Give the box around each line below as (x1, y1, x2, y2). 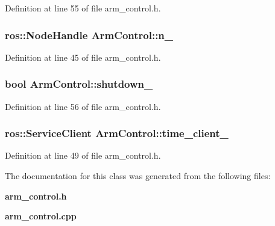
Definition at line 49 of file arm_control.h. (5, 149, 161, 162)
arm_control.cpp (5, 210, 77, 222)
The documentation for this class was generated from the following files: (5, 169, 271, 182)
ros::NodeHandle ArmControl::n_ (5, 27, 174, 42)
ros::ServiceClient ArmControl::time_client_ (5, 126, 229, 141)
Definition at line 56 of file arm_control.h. (5, 100, 161, 112)
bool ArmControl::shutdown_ (5, 76, 153, 91)
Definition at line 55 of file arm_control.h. (5, 2, 161, 14)
